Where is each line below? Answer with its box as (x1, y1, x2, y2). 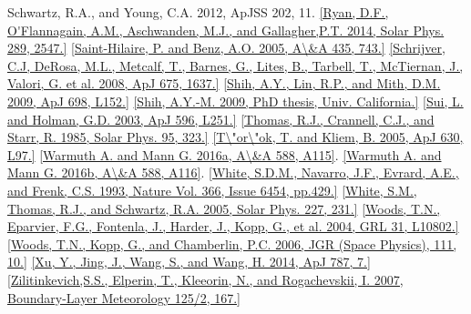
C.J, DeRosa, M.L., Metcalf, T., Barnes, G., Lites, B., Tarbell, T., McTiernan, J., (7, 56, 464, 75)
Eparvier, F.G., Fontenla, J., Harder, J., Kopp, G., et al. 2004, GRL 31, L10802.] (7, 217, 459, 236)
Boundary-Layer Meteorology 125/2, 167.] (7, 288, 241, 307)
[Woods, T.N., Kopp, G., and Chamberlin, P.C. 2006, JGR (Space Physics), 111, (7, 234, 457, 253)
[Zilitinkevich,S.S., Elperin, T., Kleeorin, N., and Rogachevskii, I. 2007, (7, 269, 404, 289)
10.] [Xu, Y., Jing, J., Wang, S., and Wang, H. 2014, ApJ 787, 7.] (7, 252, 371, 271)
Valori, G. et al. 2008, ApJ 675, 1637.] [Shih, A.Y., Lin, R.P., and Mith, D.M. (7, 74, 441, 93)
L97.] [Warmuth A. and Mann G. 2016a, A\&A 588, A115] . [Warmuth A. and (7, 145, 442, 164)
